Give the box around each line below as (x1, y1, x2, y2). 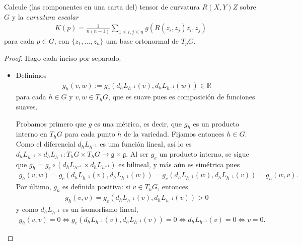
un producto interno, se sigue (159, 148, 249, 159)
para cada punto (64, 129, 115, 139)
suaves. (16, 101, 38, 112)
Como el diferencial (16, 139, 75, 149)
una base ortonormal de (106, 36, 179, 46)
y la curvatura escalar (12, 11, 79, 22)
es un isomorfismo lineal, (62, 203, 138, 214)
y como (16, 203, 38, 214)
